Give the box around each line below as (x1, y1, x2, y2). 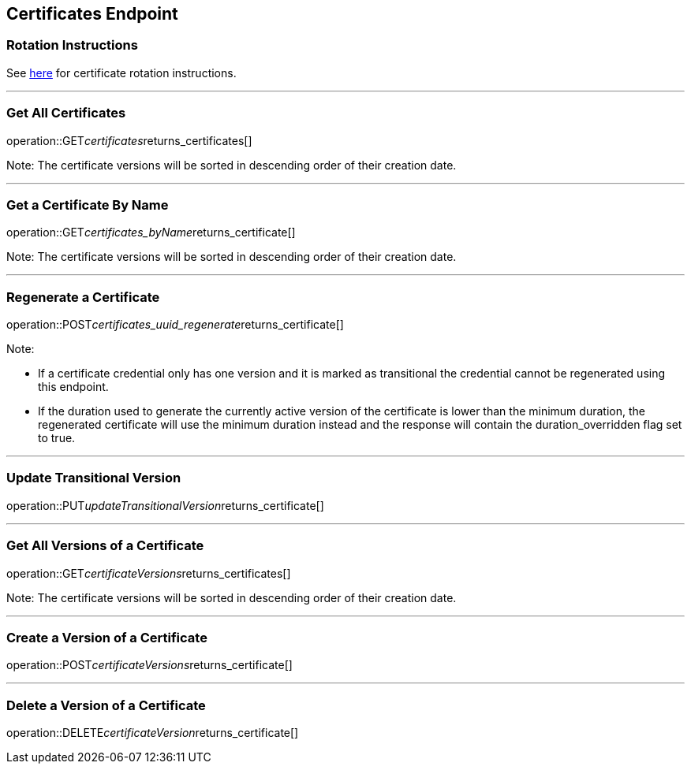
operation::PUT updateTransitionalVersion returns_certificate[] (6, 498, 324, 512)
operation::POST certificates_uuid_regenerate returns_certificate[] (6, 318, 344, 332)
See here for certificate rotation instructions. (6, 65, 237, 80)
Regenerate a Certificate (6, 288, 160, 305)
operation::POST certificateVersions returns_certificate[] (6, 658, 293, 672)
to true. (38, 431, 76, 445)
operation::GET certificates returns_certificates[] (6, 133, 252, 147)
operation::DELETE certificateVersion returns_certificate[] (6, 726, 299, 740)
